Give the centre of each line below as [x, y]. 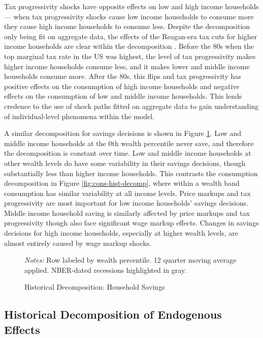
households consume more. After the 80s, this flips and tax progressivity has [123, 76]
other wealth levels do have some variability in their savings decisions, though [125, 163]
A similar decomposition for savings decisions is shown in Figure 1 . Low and [123, 133]
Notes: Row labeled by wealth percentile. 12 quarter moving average [130, 260]
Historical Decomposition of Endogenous [113, 314]
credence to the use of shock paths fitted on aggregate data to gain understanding [131, 106]
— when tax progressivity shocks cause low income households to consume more [129, 16]
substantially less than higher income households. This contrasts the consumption [131, 173]
